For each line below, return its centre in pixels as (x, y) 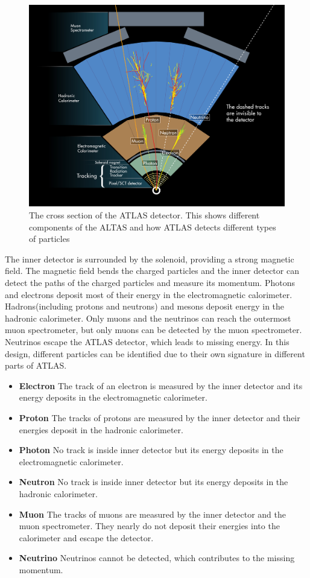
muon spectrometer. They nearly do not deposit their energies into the (149, 526)
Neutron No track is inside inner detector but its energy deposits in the (153, 482)
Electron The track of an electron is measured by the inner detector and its (161, 385)
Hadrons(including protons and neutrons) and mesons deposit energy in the (145, 306)
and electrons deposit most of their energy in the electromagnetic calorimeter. (149, 294)
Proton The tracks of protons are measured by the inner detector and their (160, 417)
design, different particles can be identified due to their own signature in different (155, 353)
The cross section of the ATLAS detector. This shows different (144, 215)
